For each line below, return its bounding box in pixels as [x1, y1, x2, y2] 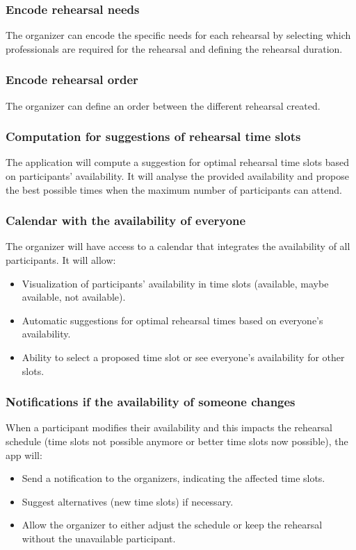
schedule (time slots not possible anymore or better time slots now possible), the [6, 434, 348, 448]
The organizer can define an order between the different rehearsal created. [6, 98, 321, 112]
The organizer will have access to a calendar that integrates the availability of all [6, 239, 350, 253]
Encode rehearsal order [6, 71, 138, 88]
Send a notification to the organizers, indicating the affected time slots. [22, 471, 325, 485]
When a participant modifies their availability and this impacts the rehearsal [6, 420, 332, 435]
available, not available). [22, 290, 126, 304]
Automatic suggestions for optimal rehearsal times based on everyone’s [22, 312, 323, 327]
